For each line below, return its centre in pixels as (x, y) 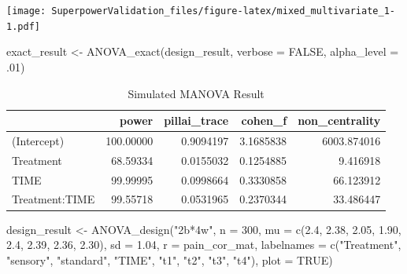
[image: (26, 11)
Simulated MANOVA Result (196, 93)
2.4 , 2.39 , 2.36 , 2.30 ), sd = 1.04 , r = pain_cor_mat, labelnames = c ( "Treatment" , (204, 245)
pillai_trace (196, 121)
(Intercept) (38, 140)
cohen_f (264, 121)
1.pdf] (23, 26)
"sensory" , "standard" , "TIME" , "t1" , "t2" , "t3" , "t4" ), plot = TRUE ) (170, 259)
